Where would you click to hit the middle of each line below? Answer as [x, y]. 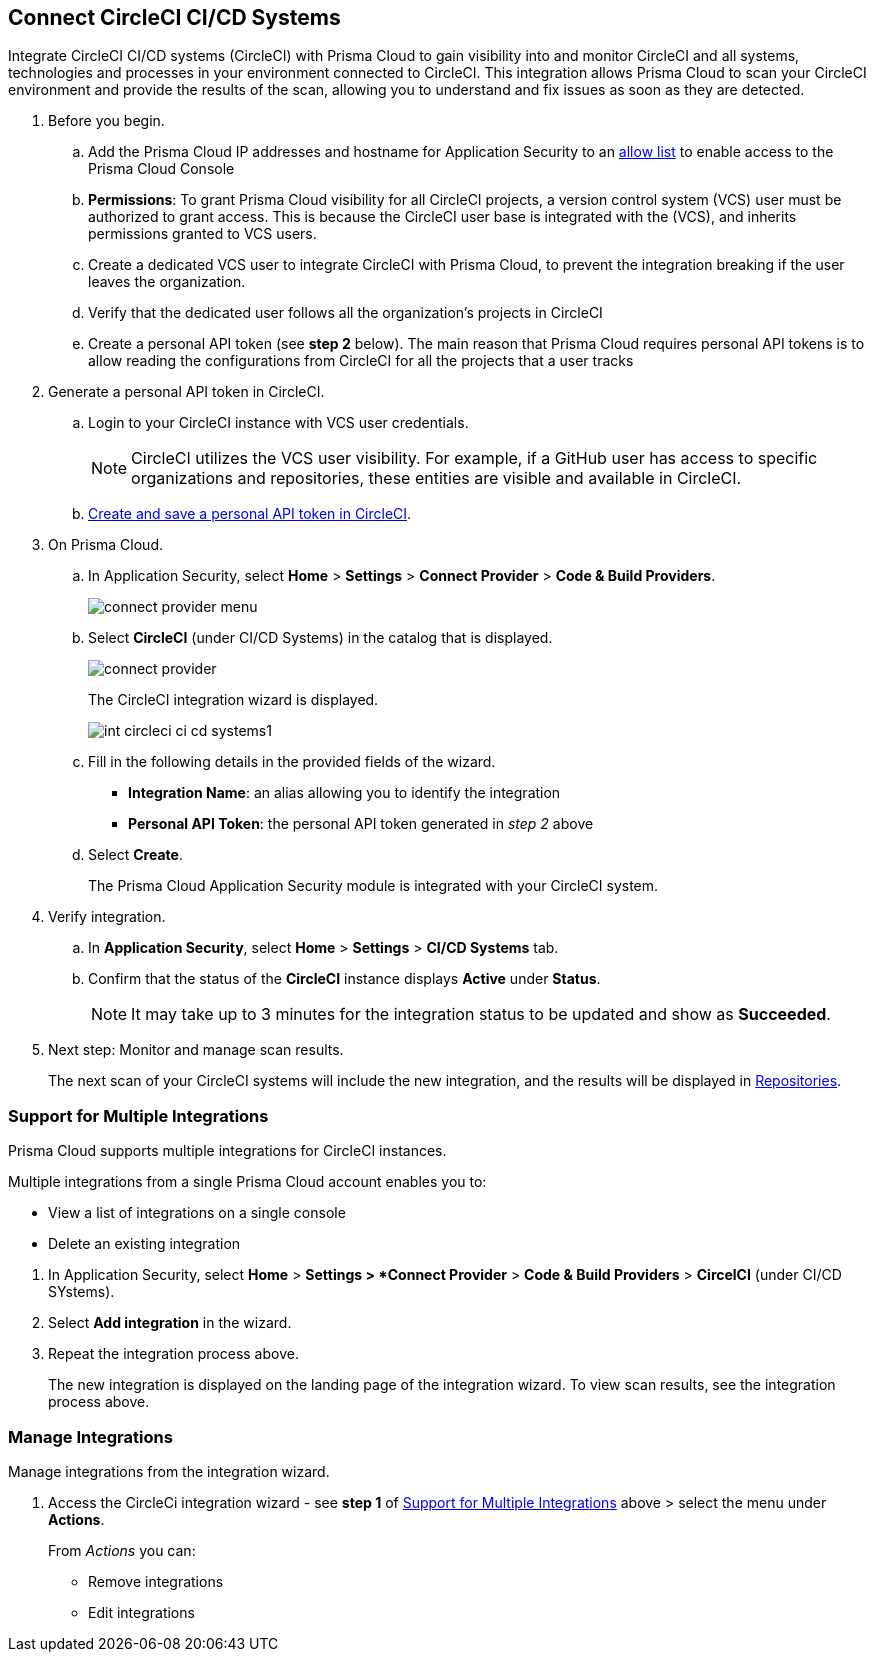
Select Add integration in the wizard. [170, 1323]
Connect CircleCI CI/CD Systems [174, 17]
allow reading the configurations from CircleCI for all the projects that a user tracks [361, 361]
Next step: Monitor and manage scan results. [196, 1050]
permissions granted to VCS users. [202, 234]
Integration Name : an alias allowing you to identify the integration [344, 793]
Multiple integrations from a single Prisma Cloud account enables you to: [247, 1182]
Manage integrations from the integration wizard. [169, 1471]
